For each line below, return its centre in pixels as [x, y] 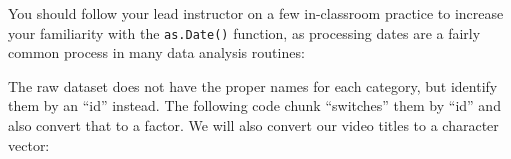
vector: [29, 144]
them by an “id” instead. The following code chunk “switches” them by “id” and [254, 105]
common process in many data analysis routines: [156, 52]
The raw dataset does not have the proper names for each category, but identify [253, 85]
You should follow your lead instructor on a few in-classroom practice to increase [256, 13]
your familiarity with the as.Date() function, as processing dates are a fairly [244, 32]
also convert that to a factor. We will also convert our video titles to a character [253, 125]
